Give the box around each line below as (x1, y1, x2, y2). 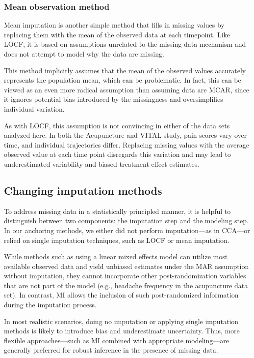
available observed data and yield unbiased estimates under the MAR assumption (4, 261, 249, 271)
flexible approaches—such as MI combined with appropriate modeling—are (4, 335, 229, 345)
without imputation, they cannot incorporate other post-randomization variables (4, 270, 246, 281)
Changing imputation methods (4, 182, 162, 198)
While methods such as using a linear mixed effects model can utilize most (4, 251, 228, 262)
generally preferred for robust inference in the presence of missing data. (4, 345, 218, 355)
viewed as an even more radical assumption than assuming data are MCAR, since (4, 84, 250, 94)
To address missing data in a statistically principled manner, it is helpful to (4, 206, 231, 216)
